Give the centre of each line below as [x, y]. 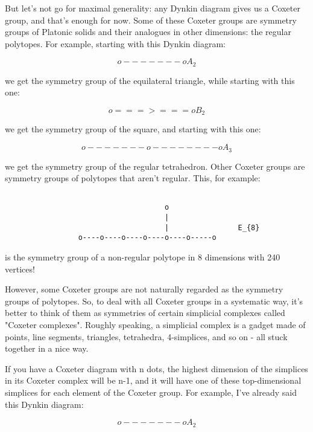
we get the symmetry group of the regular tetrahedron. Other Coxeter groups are [155, 166]
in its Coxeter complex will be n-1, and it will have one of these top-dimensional [153, 380]
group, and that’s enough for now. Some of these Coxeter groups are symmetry [151, 20]
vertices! [20, 269]
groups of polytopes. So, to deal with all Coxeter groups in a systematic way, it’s [154, 301]
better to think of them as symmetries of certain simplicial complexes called [145, 313]
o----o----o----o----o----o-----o [147, 238]
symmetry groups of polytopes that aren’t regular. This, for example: [133, 178]
